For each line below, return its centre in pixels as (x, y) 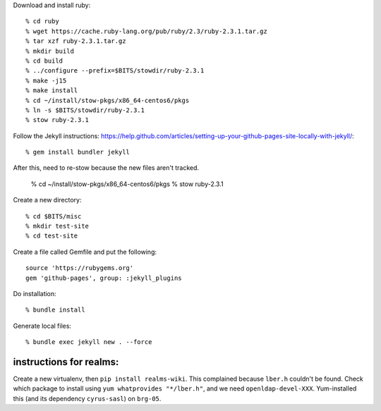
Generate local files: (42, 326)
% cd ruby (42, 22)
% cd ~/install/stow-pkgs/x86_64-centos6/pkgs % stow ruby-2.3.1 (127, 184)
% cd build (44, 61)
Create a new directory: (47, 200)
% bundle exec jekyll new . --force (89, 342)
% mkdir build (50, 51)
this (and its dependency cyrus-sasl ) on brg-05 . (87, 398)
